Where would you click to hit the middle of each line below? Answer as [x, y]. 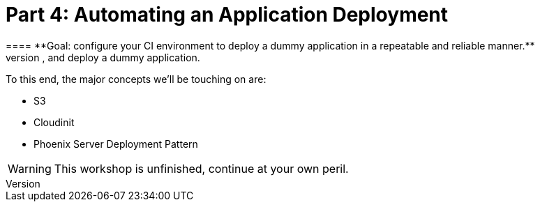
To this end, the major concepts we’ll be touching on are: [136, 79]
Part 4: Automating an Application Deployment [227, 15]
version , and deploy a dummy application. [103, 57]
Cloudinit [54, 122]
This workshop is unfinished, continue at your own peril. [201, 168]
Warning [30, 168]
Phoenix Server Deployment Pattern [116, 144]
